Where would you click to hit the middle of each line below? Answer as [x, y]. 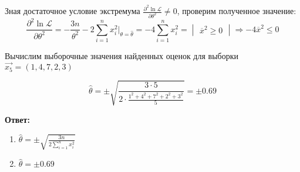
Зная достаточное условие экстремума [73, 11]
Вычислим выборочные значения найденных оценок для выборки [122, 56]
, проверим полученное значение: [237, 11]
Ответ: [17, 119]
